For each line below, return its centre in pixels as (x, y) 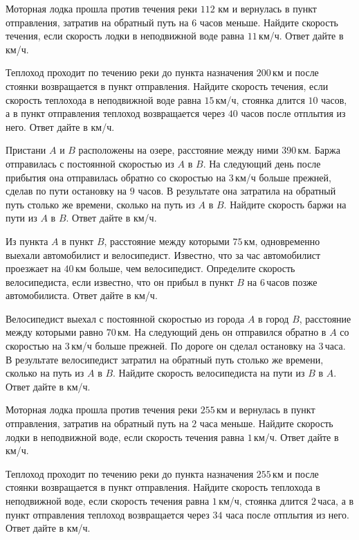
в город (274, 318)
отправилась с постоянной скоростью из (90, 163)
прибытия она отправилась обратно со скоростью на (116, 177)
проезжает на (33, 268)
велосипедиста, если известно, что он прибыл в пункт (120, 281)
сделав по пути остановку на (66, 191)
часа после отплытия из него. (287, 514)
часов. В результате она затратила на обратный (237, 191)
